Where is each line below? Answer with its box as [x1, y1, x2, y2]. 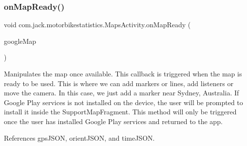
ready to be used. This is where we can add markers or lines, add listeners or [4, 78, 233, 88]
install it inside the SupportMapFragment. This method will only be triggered [4, 107, 237, 117]
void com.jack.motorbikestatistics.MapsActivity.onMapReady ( [4, 19, 191, 30]
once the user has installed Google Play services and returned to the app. [4, 116, 223, 126]
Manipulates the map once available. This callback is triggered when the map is [4, 69, 242, 78]
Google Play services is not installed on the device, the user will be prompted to [4, 97, 243, 107]
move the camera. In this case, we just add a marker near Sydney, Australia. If [4, 88, 239, 98]
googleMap [4, 36, 37, 46]
